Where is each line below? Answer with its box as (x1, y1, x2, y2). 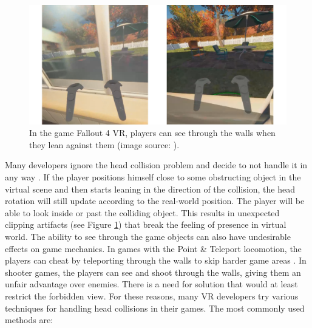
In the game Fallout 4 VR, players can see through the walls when (29, 126, 276, 139)
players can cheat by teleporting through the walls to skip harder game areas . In (5, 254, 307, 267)
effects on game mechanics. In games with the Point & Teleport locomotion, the (5, 242, 302, 255)
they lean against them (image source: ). (29, 138, 180, 151)
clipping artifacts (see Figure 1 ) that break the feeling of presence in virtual (5, 218, 287, 231)
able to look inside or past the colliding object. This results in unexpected (5, 206, 280, 219)
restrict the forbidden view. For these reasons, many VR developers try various (5, 289, 299, 302)
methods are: (5, 313, 53, 326)
